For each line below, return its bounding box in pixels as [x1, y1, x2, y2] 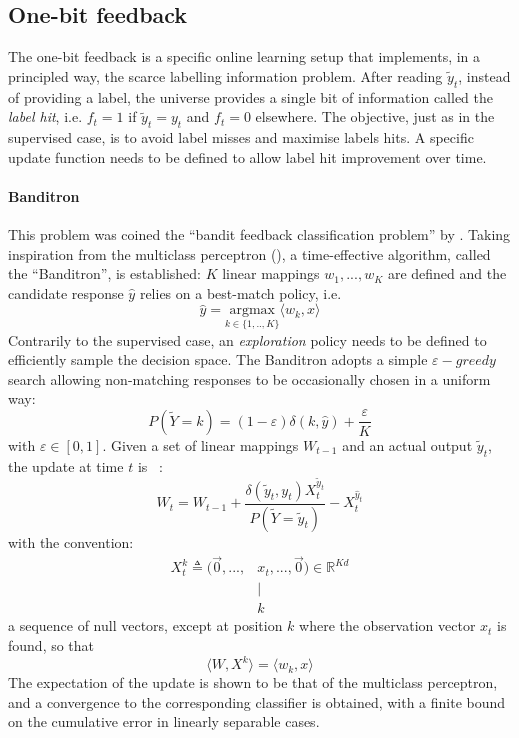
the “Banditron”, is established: [8, 263, 201, 284]
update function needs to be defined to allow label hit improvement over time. [8, 146, 487, 167]
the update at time [8, 455, 124, 476]
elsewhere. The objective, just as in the [255, 106, 495, 127]
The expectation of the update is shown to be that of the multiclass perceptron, [8, 672, 498, 693]
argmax [229, 303, 275, 318]
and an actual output [342, 434, 473, 455]
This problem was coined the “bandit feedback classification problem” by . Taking [8, 223, 511, 244]
